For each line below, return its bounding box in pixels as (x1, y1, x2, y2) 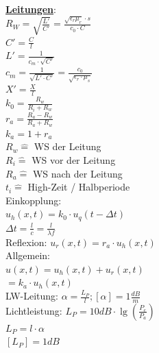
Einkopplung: (5, 193, 62, 207)
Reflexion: (5, 234, 47, 249)
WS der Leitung (34, 139, 101, 154)
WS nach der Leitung (32, 166, 123, 180)
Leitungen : (5, 2, 56, 16)
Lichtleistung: (5, 303, 62, 317)
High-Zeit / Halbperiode (27, 180, 130, 194)
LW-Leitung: (5, 289, 59, 303)
